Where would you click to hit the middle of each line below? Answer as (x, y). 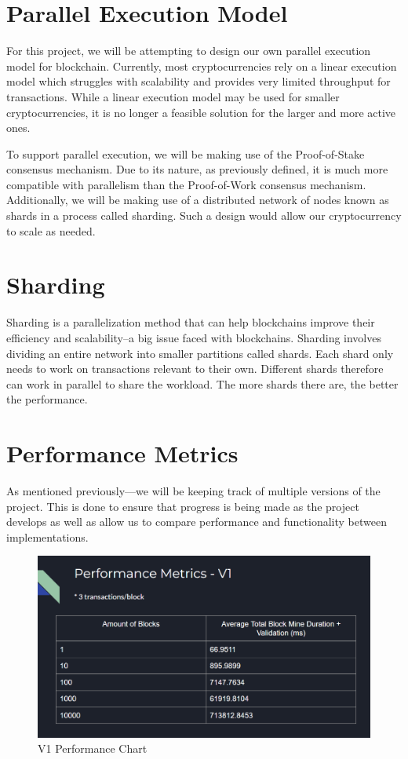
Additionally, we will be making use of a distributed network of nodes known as (198, 200)
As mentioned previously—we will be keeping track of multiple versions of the (193, 491)
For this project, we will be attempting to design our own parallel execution (189, 51)
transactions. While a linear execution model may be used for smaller (173, 96)
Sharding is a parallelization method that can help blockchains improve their (191, 322)
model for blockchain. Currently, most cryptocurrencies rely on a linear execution (202, 66)
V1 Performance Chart (93, 748)
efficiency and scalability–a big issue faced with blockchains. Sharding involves (194, 337)
